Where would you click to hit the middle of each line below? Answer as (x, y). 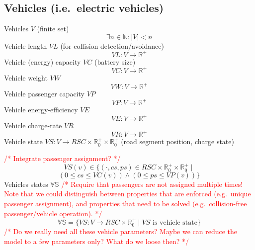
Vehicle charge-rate (33, 125)
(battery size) (115, 61)
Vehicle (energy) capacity (42, 61)
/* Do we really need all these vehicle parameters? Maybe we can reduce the (121, 231)
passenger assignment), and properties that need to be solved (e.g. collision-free (126, 203)
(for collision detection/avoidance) (112, 45)
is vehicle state (175, 222)
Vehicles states (26, 184)
